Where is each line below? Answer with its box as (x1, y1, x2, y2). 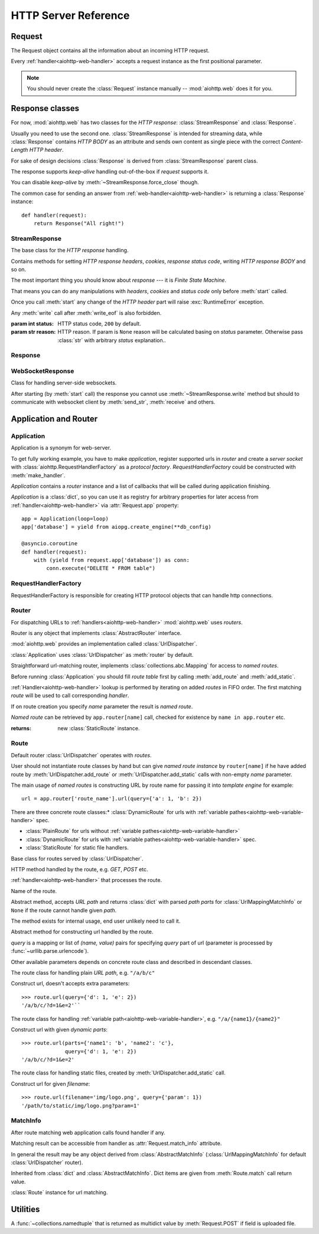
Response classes (11, 103, 80, 113)
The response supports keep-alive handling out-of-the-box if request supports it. (11, 168, 209, 175)
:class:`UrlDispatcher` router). (11, 1158, 83, 1166)
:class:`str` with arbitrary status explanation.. (57, 337, 167, 344)
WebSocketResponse (11, 367, 74, 375)
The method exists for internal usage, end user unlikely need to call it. (11, 917, 181, 924)
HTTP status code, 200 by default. (57, 320, 141, 327)
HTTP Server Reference (11, 9, 130, 22)
